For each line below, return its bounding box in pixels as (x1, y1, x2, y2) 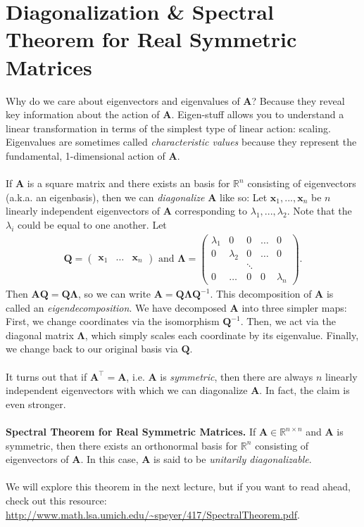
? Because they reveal (251, 93, 345, 108)
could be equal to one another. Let (18, 217, 167, 231)
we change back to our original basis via (6, 341, 178, 356)
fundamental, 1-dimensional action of (6, 148, 165, 163)
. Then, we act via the (240, 314, 336, 329)
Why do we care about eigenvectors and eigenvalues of (6, 93, 240, 108)
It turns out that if (6, 369, 87, 383)
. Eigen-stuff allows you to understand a (171, 107, 344, 122)
